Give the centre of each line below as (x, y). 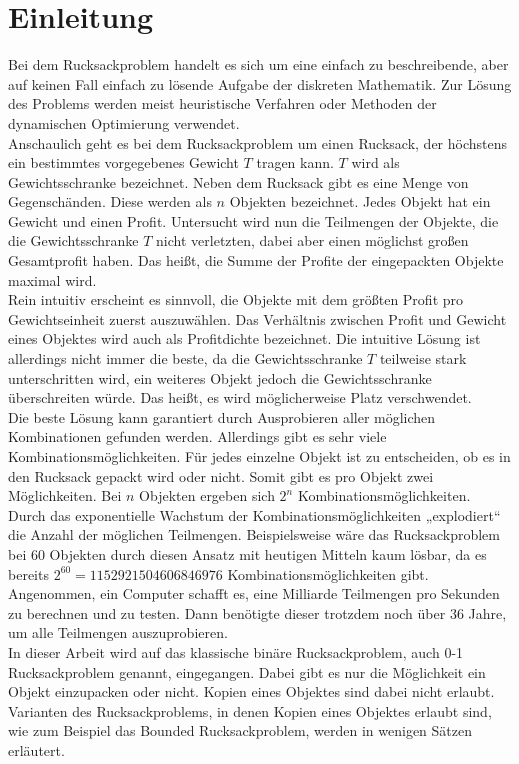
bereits (28, 573)
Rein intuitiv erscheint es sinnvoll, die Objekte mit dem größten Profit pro (236, 299)
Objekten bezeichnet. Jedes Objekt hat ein (360, 201)
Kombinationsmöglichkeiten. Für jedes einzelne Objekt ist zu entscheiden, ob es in (259, 456)
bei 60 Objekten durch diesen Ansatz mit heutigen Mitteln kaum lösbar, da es (247, 553)
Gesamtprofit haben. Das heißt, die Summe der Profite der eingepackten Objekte (256, 260)
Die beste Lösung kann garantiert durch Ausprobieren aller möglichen (222, 416)
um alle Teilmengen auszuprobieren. (118, 632)
